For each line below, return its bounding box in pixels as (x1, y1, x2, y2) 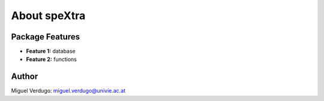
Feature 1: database (26, 48, 76, 55)
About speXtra (11, 9, 86, 22)
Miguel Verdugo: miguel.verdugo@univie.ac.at (11, 87, 126, 94)
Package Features (11, 32, 80, 42)
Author (11, 72, 38, 82)
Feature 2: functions (26, 56, 77, 63)
